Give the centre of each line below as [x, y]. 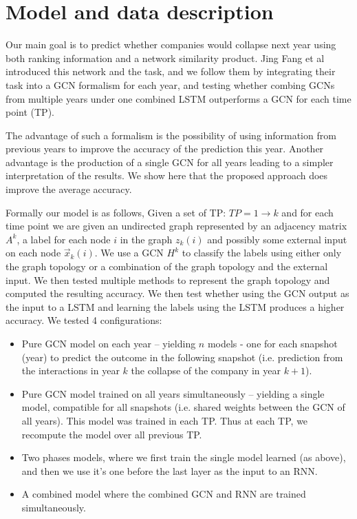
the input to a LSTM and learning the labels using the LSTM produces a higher [175, 306]
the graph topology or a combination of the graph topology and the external [167, 266]
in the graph [146, 239]
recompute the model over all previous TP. [112, 434]
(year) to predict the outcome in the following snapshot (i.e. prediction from [182, 357]
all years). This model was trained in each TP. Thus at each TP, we [165, 420]
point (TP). [30, 112]
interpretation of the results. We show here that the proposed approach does [167, 175]
